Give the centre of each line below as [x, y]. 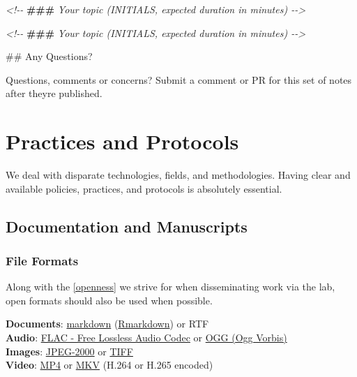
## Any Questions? [49, 56]
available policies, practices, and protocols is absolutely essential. [144, 188]
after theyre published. [54, 93]
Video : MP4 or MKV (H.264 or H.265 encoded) [109, 365]
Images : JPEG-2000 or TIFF [69, 351]
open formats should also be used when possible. [109, 300]
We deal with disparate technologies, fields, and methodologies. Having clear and [178, 175]
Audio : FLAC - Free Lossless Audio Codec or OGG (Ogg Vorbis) [146, 338]
